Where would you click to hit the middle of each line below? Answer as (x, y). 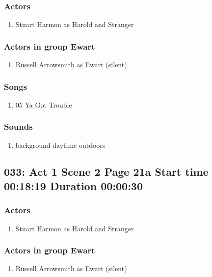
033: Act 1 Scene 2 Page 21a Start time (106, 171)
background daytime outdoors (60, 145)
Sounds (18, 126)
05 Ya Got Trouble (44, 104)
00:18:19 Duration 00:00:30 (73, 186)
